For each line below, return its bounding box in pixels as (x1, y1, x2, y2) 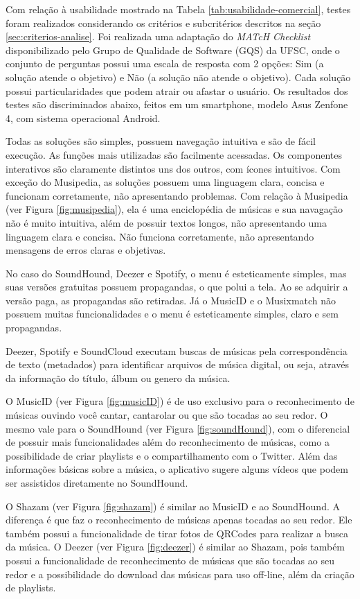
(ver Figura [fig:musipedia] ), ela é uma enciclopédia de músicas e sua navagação (6, 202, 343, 216)
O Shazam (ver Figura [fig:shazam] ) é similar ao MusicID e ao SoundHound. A (6, 498, 340, 513)
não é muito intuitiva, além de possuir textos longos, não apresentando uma (6, 215, 327, 229)
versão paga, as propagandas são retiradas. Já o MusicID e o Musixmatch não (6, 293, 336, 307)
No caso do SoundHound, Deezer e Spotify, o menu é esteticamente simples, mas (6, 266, 347, 280)
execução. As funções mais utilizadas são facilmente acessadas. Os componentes (6, 147, 343, 162)
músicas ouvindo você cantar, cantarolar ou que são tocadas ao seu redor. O (6, 408, 328, 422)
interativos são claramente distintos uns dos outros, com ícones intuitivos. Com (6, 161, 341, 175)
